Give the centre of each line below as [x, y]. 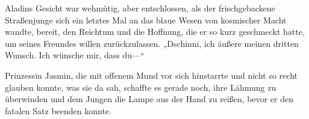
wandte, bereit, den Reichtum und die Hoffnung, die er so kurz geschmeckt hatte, [155, 32]
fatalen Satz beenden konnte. [58, 110]
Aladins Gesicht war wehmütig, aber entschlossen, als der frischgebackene [140, 8]
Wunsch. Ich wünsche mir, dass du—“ [75, 55]
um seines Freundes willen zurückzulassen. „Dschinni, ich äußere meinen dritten [152, 43]
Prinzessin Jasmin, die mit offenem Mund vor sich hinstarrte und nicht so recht [151, 75]
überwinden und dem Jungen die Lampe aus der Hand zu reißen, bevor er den [149, 99]
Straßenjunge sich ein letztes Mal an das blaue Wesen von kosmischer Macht [146, 20]
